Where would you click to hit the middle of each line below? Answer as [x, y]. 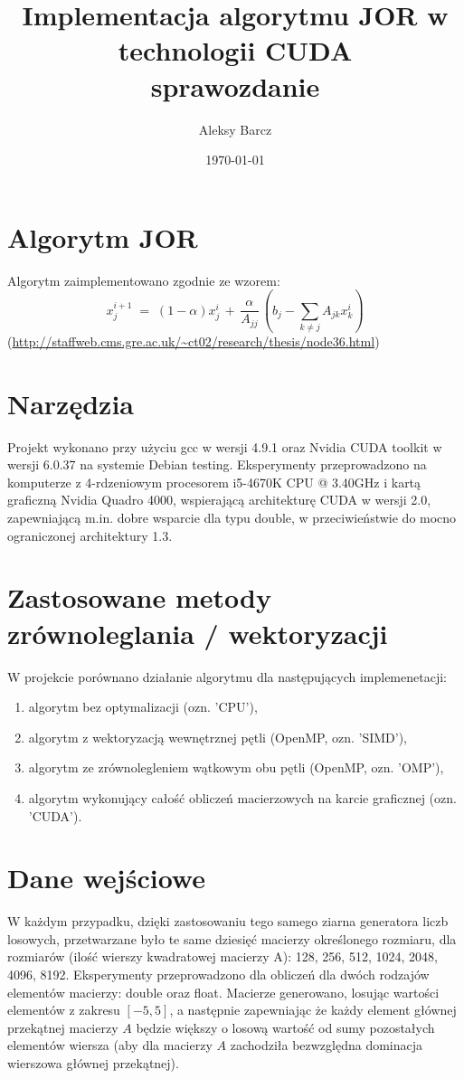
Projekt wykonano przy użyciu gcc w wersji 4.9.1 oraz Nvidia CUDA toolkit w [225, 446]
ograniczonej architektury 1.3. [90, 535]
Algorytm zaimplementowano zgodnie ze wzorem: [144, 280]
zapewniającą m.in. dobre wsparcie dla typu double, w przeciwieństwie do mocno [232, 518]
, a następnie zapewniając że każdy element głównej [313, 1010]
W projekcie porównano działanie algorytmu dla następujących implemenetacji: [227, 676]
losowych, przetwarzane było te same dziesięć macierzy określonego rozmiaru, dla [232, 938]
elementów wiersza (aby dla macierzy [110, 1045]
